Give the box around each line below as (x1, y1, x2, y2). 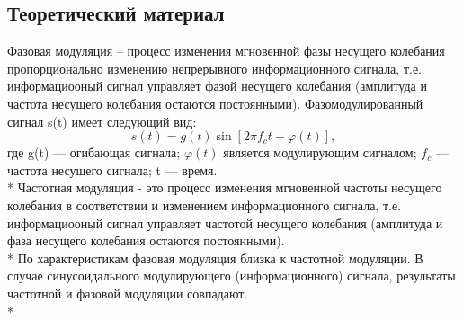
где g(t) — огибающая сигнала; (7, 143, 181, 162)
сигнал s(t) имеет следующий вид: (7, 111, 197, 130)
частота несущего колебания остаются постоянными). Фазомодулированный (7, 93, 423, 112)
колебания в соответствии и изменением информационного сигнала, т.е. (7, 195, 402, 214)
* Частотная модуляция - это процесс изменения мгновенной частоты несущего (7, 178, 442, 197)
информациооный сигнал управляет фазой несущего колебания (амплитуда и (7, 76, 427, 95)
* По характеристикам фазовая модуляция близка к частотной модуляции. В (7, 248, 423, 267)
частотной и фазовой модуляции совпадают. (7, 283, 248, 302)
